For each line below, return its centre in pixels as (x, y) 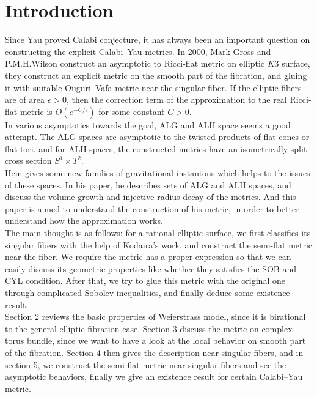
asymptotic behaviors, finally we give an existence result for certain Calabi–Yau (154, 377)
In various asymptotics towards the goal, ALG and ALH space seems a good (148, 124)
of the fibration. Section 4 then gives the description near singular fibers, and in (154, 352)
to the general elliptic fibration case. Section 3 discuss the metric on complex (149, 328)
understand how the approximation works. (84, 221)
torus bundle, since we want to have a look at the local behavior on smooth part (155, 340)
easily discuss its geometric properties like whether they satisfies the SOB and (151, 268)
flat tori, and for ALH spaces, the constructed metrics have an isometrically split (156, 148)
